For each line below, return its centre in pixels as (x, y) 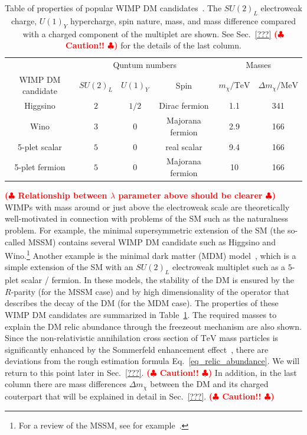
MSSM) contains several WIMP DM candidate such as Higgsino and (152, 241)
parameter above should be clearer (190, 195)
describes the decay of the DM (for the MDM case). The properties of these (142, 303)
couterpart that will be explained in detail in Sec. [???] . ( (109, 396)
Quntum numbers (145, 65)
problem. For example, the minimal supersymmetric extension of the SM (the (145, 230)
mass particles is (249, 338)
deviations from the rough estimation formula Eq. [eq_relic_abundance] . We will (152, 361)
